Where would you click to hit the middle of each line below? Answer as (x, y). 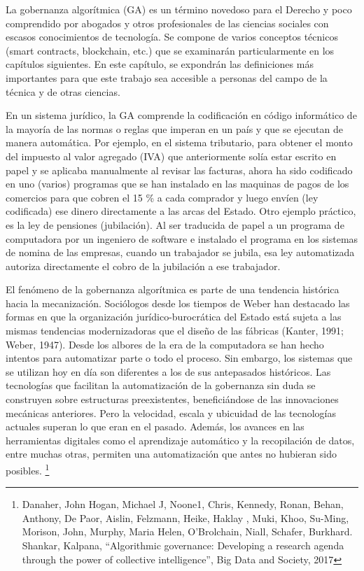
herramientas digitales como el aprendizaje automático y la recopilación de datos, (180, 440)
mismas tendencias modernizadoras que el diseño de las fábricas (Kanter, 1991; (175, 331)
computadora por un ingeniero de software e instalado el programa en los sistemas (182, 238)
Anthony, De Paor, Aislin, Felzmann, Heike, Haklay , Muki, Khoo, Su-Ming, (185, 517)
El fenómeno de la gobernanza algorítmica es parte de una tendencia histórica (173, 289)
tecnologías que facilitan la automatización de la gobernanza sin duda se (161, 385)
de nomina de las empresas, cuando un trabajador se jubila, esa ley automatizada (180, 252)
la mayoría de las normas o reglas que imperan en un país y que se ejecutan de (174, 128)
